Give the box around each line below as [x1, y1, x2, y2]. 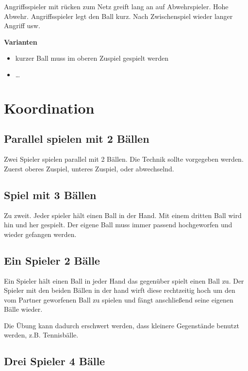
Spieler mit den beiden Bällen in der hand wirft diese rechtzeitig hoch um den [4, 285, 235, 295]
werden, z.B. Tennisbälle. [4, 330, 79, 340]
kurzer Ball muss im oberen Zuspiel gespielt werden [15, 53, 169, 63]
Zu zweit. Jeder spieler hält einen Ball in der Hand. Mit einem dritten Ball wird [4, 210, 242, 220]
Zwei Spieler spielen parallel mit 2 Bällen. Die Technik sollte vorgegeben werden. [4, 154, 244, 164]
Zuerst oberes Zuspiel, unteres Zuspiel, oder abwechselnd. [4, 163, 174, 173]
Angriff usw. [4, 20, 40, 31]
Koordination [4, 98, 95, 118]
